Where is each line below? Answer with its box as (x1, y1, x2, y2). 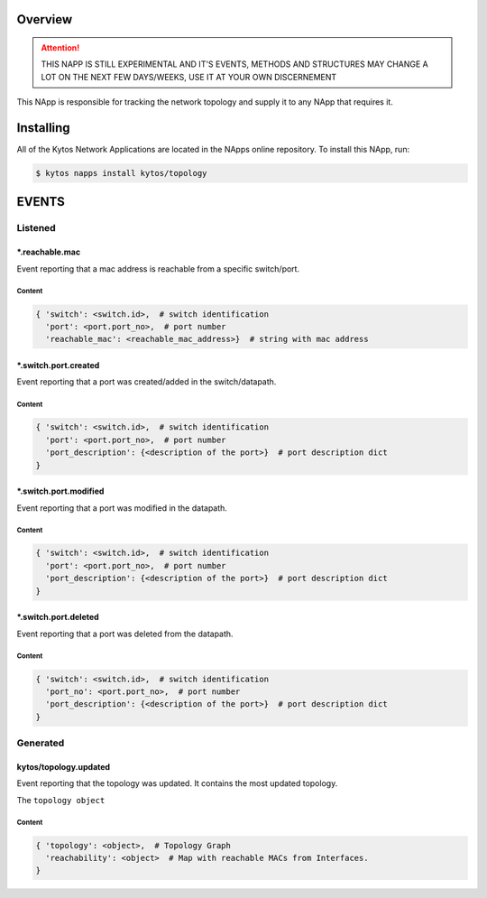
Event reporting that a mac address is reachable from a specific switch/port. (16, 263, 300, 274)
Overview (16, 12, 73, 27)
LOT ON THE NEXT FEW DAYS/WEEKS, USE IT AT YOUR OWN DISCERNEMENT (41, 71, 337, 82)
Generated (16, 736, 65, 749)
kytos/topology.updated (16, 761, 111, 772)
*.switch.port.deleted (16, 612, 99, 623)
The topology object (16, 794, 106, 805)
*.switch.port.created (16, 359, 100, 370)
